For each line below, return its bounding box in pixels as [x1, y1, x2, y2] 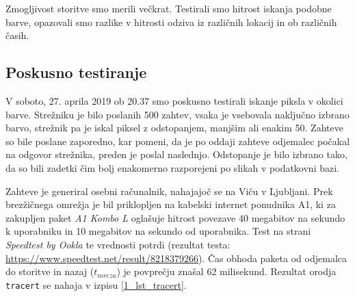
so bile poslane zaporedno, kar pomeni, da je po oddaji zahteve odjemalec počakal [5, 133, 350, 148]
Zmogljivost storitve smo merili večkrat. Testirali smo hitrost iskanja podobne [5, 1, 332, 15]
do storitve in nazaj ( [5, 264, 94, 279]
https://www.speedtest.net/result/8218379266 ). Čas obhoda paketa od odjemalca [5, 250, 347, 265]
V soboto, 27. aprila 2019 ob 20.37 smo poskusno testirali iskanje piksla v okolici [5, 93, 343, 107]
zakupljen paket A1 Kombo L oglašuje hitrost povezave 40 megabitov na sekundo [5, 210, 345, 224]
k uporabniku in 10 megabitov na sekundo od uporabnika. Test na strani [5, 224, 311, 238]
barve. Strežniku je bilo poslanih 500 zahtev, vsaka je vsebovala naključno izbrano [5, 107, 350, 121]
